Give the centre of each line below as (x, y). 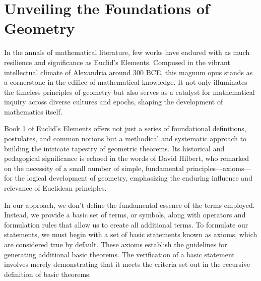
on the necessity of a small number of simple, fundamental (94, 168)
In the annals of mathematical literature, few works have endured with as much (127, 52)
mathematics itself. (33, 111)
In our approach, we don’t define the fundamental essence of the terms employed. (129, 205)
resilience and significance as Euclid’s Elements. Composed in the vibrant (117, 62)
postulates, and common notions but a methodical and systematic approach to (125, 138)
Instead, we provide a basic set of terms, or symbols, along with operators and (125, 215)
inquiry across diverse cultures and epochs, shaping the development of (114, 102)
